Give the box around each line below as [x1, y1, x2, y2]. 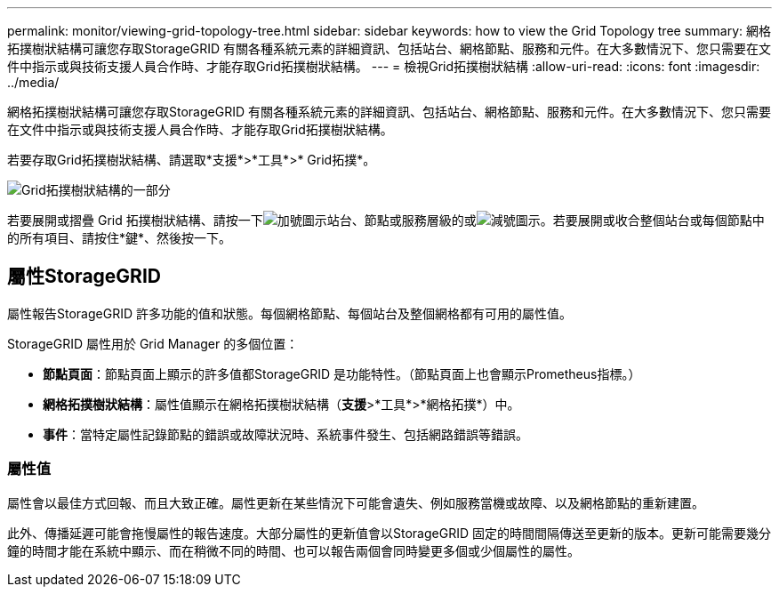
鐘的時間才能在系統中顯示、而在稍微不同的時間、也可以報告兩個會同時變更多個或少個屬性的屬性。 [7, 542, 580, 558]
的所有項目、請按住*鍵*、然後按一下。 [7, 230, 232, 245]
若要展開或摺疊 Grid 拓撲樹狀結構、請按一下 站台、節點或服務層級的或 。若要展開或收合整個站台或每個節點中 [7, 213, 765, 228]
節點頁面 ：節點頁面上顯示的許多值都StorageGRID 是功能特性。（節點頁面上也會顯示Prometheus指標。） [43, 365, 641, 381]
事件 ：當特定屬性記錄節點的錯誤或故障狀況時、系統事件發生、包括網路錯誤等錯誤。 [43, 426, 528, 442]
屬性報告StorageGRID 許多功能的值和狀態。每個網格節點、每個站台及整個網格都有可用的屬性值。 [7, 305, 572, 321]
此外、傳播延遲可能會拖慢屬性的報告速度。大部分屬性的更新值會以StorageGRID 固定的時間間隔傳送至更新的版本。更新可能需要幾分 [7, 525, 771, 541]
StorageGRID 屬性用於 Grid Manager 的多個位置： [7, 335, 299, 351]
